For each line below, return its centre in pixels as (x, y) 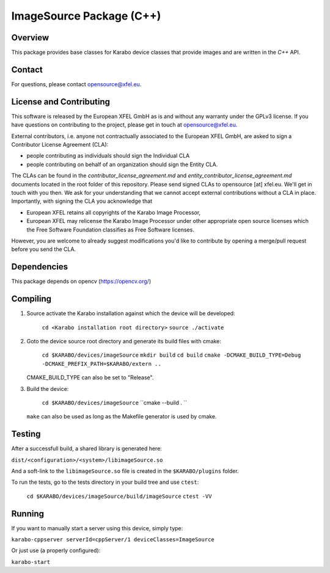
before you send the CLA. (44, 249)
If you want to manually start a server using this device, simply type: (97, 528)
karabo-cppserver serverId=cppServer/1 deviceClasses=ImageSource (113, 540)
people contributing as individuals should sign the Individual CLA (108, 156)
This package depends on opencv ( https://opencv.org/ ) (81, 282)
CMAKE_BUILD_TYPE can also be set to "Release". (90, 378)
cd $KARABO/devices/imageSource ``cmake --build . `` (115, 403)
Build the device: (48, 389)
